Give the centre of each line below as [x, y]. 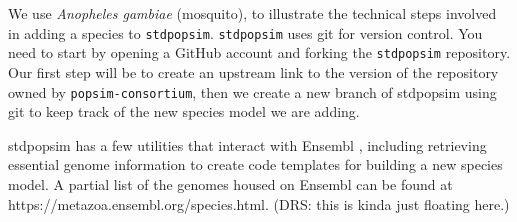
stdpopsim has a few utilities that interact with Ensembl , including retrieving [247, 144]
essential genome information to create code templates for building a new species [255, 164]
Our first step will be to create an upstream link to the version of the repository [253, 71]
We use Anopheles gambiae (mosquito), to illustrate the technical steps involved [252, 13]
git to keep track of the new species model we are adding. [184, 111]
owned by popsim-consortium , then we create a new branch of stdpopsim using [252, 91]
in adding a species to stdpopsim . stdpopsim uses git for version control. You [245, 32]
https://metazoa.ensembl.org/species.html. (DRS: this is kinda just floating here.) [259, 203]
